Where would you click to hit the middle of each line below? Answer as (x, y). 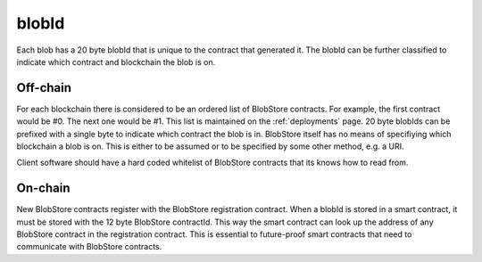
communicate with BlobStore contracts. (89, 247)
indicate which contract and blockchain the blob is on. (116, 61)
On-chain (43, 188)
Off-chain (44, 88)
